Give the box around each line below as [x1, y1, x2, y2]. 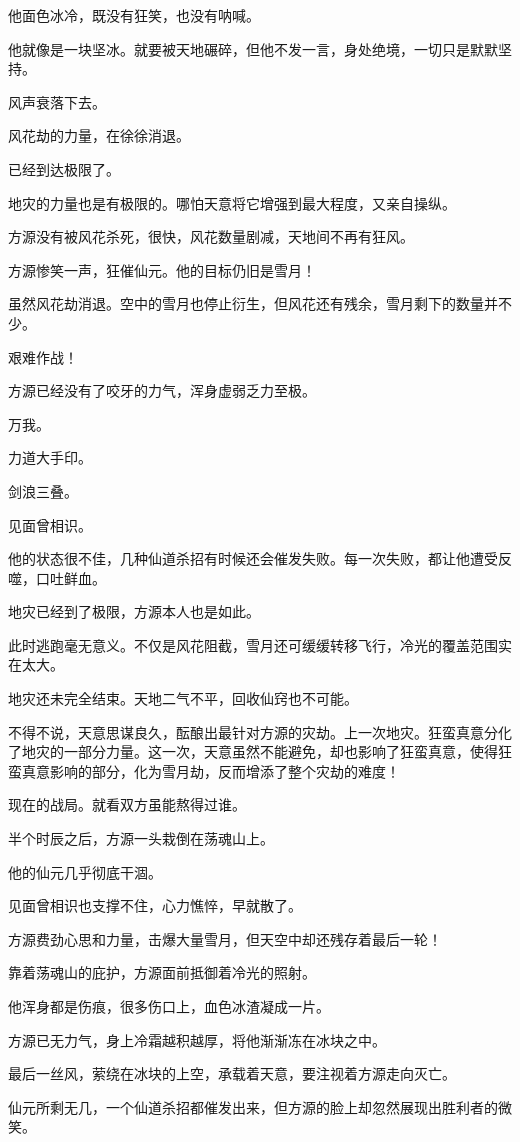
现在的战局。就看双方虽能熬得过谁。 [8, 794, 246, 815]
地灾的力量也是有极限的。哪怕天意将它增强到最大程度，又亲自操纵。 [8, 192, 456, 213]
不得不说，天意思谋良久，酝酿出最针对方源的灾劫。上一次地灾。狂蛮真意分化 [8, 721, 512, 742]
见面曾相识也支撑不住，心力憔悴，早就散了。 [8, 895, 302, 916]
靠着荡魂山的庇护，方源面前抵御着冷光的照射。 [8, 962, 316, 983]
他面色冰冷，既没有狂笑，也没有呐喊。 [8, 5, 260, 25]
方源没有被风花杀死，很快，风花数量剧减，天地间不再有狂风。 [8, 226, 414, 247]
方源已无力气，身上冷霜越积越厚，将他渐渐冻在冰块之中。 [8, 1029, 386, 1050]
